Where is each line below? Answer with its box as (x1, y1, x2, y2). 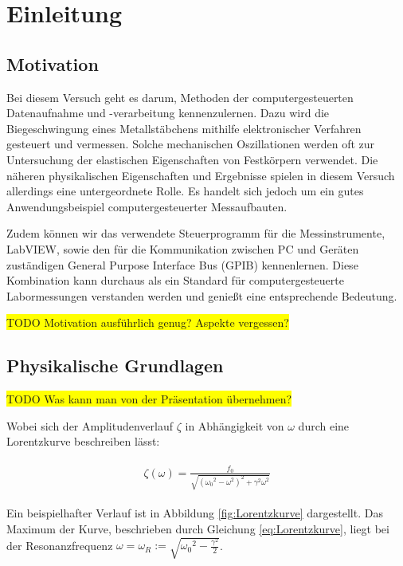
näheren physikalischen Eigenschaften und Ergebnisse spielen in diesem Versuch (6, 167, 395, 183)
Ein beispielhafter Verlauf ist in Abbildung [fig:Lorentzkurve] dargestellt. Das (6, 505, 383, 521)
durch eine (298, 417, 350, 434)
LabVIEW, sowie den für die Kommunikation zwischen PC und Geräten (6, 240, 359, 257)
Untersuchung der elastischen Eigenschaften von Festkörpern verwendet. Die (6, 151, 378, 167)
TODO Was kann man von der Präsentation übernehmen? (6, 391, 292, 407)
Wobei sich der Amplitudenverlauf (6, 417, 174, 434)
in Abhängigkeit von (185, 417, 284, 434)
